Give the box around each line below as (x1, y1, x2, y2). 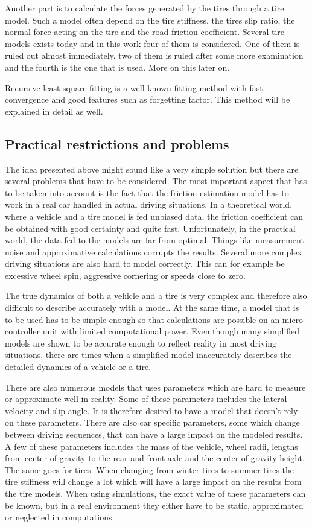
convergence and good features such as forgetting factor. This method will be (5, 93, 290, 106)
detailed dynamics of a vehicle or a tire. (5, 360, 151, 373)
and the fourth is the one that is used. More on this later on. (5, 60, 230, 73)
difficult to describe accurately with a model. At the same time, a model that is (5, 301, 299, 314)
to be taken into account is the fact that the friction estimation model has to (5, 186, 289, 199)
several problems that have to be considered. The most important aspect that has (5, 174, 307, 187)
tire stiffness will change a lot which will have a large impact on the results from (5, 475, 302, 488)
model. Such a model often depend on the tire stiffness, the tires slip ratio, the (5, 13, 295, 26)
